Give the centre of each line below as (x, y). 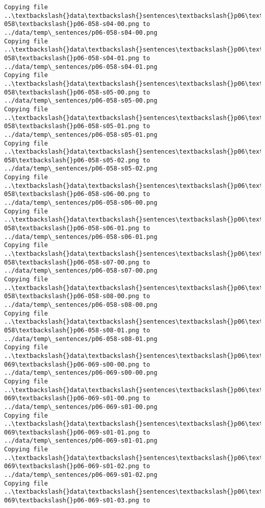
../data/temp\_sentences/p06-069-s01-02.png (81, 475)
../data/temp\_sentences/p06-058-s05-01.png (81, 135)
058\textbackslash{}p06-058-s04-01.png (72, 58)
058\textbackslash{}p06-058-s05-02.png (72, 160)
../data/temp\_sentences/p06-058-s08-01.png (81, 339)
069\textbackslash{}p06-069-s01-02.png (72, 466)
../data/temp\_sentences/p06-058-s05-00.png (81, 101)
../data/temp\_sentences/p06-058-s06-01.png (81, 237)
